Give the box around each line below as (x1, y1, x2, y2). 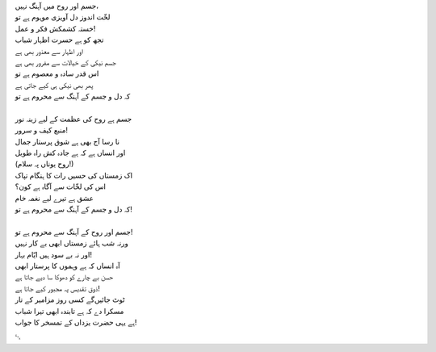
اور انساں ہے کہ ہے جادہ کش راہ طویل (15, 148, 126, 157)
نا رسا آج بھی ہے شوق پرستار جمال (15, 136, 120, 146)
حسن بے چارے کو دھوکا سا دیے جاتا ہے (15, 272, 114, 282)
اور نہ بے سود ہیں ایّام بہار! (15, 249, 93, 259)
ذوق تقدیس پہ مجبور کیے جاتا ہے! (15, 283, 100, 293)
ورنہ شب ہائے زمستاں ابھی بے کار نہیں (15, 238, 128, 248)
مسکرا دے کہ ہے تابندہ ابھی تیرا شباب (15, 306, 124, 316)
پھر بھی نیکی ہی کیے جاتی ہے (15, 80, 94, 90)
